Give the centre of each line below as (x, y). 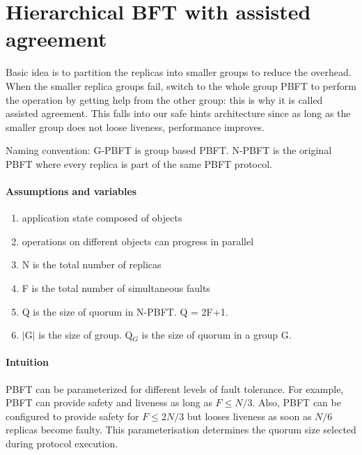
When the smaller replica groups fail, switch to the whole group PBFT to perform (181, 85)
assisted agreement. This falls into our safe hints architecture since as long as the (178, 113)
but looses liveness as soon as (249, 416)
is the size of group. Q (86, 335)
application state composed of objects (102, 218)
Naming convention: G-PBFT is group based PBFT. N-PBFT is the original (169, 150)
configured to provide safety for (72, 416)
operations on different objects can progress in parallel (138, 241)
